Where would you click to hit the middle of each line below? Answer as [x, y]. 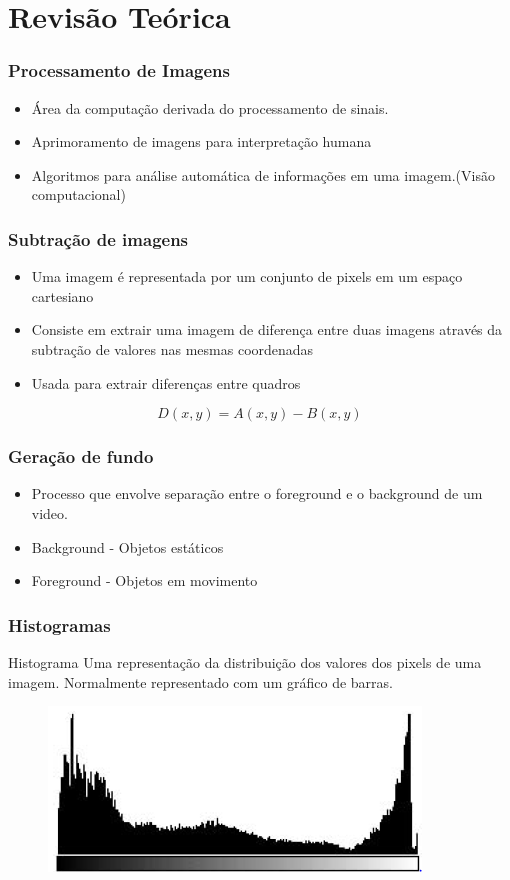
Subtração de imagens [98, 238]
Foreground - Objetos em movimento [144, 580]
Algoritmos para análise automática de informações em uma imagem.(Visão [263, 174]
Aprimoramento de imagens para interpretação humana [201, 141]
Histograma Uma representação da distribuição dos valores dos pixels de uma [245, 661]
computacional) [78, 194]
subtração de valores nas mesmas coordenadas [172, 348]
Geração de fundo [81, 456]
